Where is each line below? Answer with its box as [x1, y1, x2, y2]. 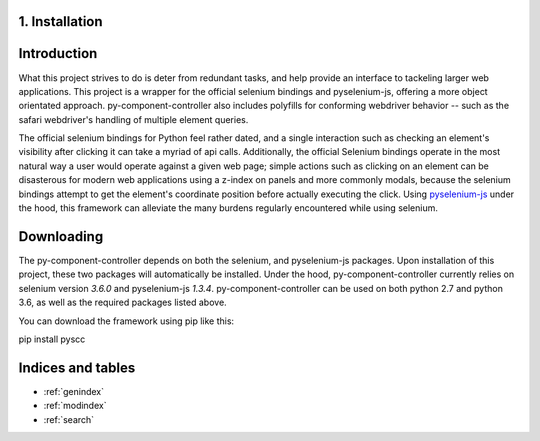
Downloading [18, 228, 104, 245]
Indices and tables [18, 359, 136, 376]
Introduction [18, 45, 98, 62]
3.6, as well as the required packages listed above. [18, 296, 227, 309]
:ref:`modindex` [43, 400, 107, 412]
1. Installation [18, 13, 104, 30]
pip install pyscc [18, 333, 86, 345]
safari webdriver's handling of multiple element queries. [18, 113, 249, 125]
